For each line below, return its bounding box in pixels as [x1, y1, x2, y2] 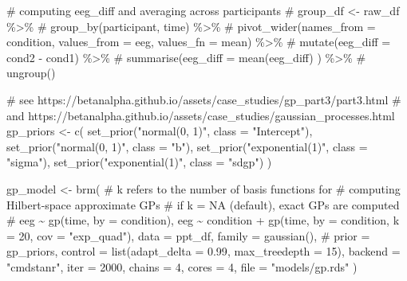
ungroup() [6, 64, 56, 81]
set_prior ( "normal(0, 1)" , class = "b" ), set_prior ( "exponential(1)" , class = [6, 138, 368, 154]
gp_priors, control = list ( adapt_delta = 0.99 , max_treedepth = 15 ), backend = [6, 243, 401, 260]
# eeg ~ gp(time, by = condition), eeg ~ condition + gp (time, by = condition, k [6, 212, 400, 228]
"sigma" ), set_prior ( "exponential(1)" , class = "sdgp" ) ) [6, 154, 272, 170]
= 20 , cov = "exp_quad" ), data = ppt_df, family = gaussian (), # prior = [6, 227, 370, 244]
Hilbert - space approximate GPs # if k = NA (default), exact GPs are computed [6, 196, 400, 213]
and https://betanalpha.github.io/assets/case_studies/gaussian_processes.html [6, 107, 395, 123]
